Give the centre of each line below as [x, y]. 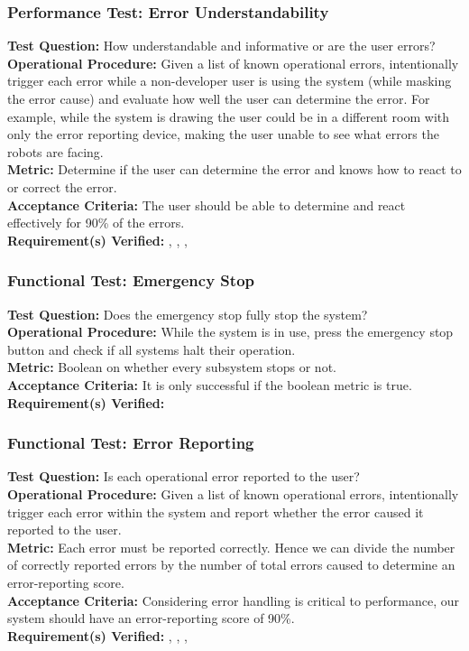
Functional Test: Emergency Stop [131, 280]
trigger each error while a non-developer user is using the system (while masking [230, 81]
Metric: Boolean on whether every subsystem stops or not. [172, 367]
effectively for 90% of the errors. [96, 223]
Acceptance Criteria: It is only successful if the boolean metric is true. [210, 384]
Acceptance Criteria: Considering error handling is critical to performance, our [233, 600]
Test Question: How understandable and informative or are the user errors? [221, 46]
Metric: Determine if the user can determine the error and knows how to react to [234, 169]
